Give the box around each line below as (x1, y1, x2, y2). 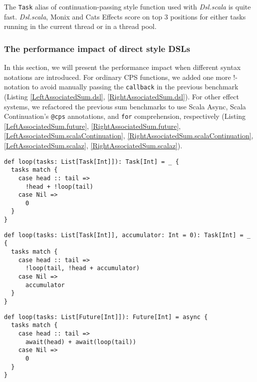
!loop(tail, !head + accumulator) (25, 265, 140, 272)
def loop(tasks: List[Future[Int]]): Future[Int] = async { (4, 313, 208, 321)
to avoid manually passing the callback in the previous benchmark (32, 81, 239, 92)
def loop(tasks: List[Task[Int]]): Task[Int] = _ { (4, 158, 179, 165)
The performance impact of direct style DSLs (4, 42, 190, 54)
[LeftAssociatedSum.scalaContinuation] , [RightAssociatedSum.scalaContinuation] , (4, 130, 254, 141)
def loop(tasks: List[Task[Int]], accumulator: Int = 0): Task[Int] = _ (4, 231, 251, 239)
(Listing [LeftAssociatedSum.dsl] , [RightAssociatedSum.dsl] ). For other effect (4, 91, 239, 101)
